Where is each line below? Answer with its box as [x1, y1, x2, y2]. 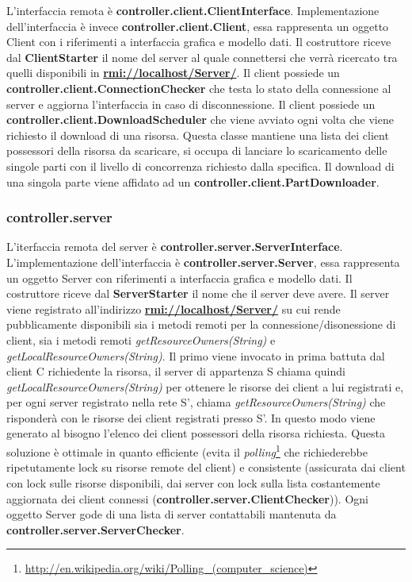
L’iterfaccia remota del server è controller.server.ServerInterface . [6, 238, 343, 255]
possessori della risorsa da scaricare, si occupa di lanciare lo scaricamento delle [6, 142, 387, 159]
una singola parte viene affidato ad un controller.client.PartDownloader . [6, 173, 380, 190]
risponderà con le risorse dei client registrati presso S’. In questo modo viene [6, 409, 376, 426]
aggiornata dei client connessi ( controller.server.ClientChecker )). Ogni [6, 490, 368, 507]
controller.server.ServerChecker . [6, 521, 185, 538]
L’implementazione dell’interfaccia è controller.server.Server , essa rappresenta [6, 253, 400, 270]
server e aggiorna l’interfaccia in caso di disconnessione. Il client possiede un [6, 95, 376, 112]
